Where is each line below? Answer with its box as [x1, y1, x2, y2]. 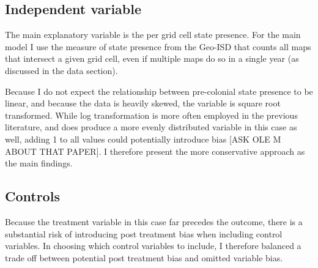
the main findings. [5, 157, 73, 169]
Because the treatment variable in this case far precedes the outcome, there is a [5, 215, 303, 228]
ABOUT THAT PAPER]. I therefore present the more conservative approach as [5, 144, 305, 157]
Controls [5, 187, 60, 206]
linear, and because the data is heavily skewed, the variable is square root [5, 97, 281, 110]
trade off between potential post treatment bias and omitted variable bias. [5, 251, 283, 264]
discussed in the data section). [5, 64, 118, 76]
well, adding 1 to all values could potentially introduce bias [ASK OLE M [5, 132, 281, 145]
